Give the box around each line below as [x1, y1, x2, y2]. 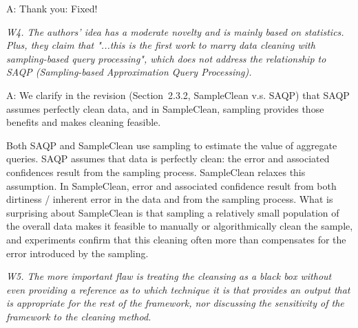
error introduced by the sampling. [6, 245, 149, 260]
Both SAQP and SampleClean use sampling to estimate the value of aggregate [6, 138, 337, 152]
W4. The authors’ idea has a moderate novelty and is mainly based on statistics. [6, 24, 344, 39]
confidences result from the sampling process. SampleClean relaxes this [6, 164, 306, 179]
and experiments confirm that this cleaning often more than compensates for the [6, 232, 346, 246]
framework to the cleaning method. [6, 309, 151, 323]
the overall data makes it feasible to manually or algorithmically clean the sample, [6, 219, 353, 233]
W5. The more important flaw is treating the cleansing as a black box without [6, 269, 332, 283]
